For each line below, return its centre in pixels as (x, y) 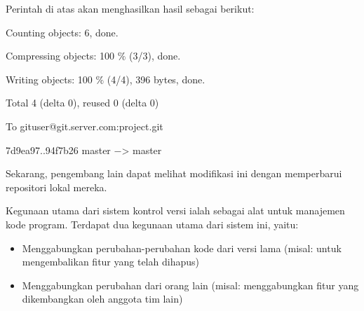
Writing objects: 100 (49, 79)
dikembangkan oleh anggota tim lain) (102, 299)
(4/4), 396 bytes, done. (156, 79)
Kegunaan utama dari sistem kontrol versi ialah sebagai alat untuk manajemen (175, 210)
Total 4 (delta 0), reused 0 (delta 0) (82, 103)
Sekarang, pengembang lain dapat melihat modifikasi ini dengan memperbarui (174, 173)
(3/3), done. (155, 56)
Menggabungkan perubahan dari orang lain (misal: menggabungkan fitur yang (190, 285)
